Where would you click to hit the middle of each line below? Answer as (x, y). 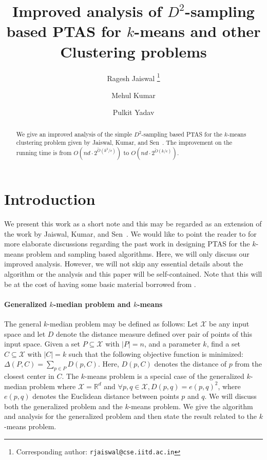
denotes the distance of (190, 364)
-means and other (197, 31)
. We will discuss (231, 396)
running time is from (44, 153)
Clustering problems (133, 51)
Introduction (50, 199)
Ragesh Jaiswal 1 (133, 77)
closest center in (29, 376)
